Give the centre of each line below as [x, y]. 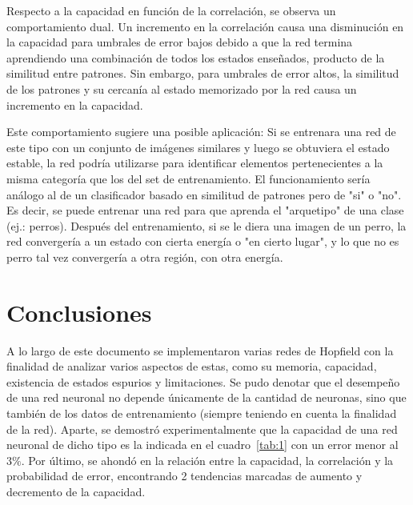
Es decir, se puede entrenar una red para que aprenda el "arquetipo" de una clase [205, 210]
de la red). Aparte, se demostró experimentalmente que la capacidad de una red [202, 429]
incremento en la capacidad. [75, 104]
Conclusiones [79, 312]
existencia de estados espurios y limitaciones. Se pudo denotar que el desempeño [203, 381]
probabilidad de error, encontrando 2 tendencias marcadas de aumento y [184, 476]
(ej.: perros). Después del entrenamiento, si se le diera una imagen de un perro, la [206, 225]
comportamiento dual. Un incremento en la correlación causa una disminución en [205, 26]
